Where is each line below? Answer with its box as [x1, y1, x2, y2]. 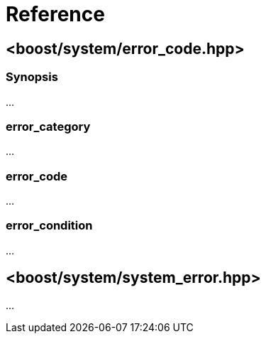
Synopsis [6, 70, 58, 85]
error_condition [6, 218, 93, 233]
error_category [6, 119, 91, 134]
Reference [6, 2, 105, 26]
